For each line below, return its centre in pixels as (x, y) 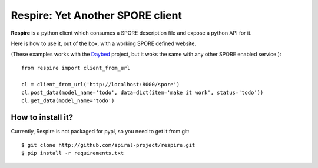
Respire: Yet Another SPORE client (97, 15)
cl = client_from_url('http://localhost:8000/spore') (100, 84)
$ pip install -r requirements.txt (73, 153)
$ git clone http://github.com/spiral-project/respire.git (108, 145)
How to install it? (42, 117)
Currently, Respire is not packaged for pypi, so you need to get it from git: (100, 132)
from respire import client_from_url (76, 68)
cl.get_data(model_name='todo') (68, 101)
